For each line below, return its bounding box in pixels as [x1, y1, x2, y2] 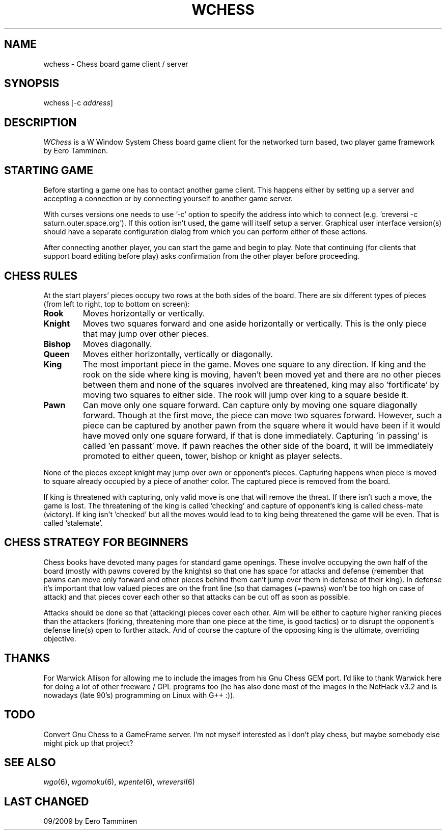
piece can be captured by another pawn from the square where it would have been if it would [82, 420, 440, 431]
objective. [43, 634, 76, 643]
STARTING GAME [4, 164, 93, 177]
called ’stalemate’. [43, 518, 103, 527]
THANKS [4, 652, 50, 665]
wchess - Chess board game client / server [43, 59, 188, 68]
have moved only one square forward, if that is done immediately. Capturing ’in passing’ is [82, 430, 428, 441]
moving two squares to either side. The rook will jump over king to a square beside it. [82, 389, 408, 400]
